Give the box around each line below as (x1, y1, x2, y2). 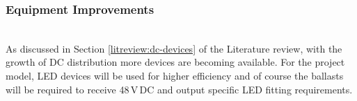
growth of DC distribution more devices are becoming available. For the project (6, 55, 345, 69)
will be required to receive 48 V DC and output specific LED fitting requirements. (6, 82, 353, 96)
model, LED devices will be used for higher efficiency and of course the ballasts (6, 68, 344, 82)
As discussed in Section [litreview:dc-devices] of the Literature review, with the (6, 41, 342, 55)
